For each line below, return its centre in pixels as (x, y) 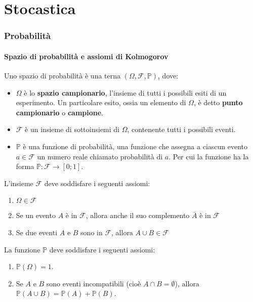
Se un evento (36, 215)
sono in (92, 232)
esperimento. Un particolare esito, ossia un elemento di (101, 102)
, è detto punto (218, 102)
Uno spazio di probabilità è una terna (62, 76)
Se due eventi (37, 232)
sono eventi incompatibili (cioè (94, 283)
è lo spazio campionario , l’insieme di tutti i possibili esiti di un (125, 92)
